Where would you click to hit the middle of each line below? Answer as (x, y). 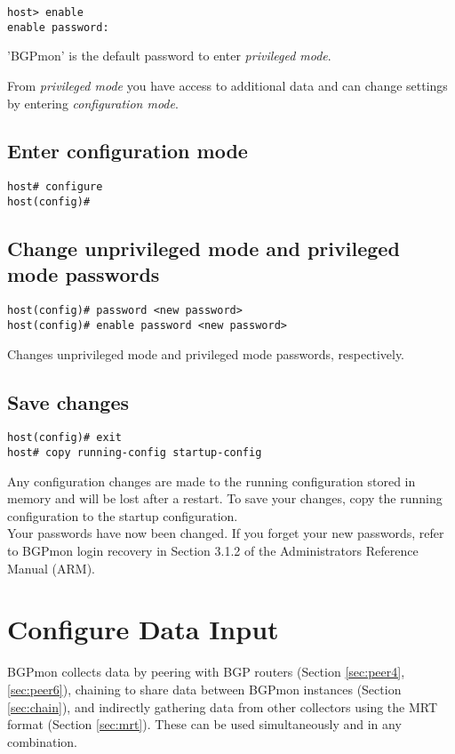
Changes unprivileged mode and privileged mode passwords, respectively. (206, 353)
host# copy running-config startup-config (135, 452)
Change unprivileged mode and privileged (204, 248)
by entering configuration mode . (93, 103)
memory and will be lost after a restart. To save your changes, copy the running (225, 498)
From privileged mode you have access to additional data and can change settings (227, 85)
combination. (42, 741)
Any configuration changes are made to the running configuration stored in (212, 481)
